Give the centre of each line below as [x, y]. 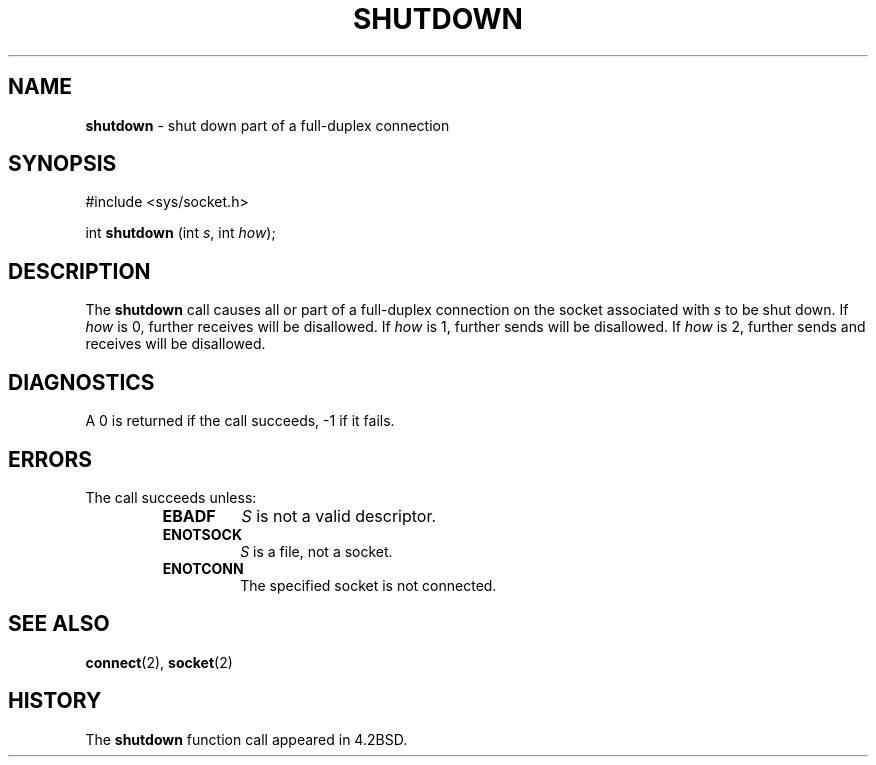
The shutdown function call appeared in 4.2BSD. [246, 739]
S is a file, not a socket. [316, 551]
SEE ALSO [59, 624]
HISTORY [55, 701]
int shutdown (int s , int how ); [180, 233]
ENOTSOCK [202, 534]
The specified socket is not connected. [368, 585]
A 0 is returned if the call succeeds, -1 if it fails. [240, 421]
